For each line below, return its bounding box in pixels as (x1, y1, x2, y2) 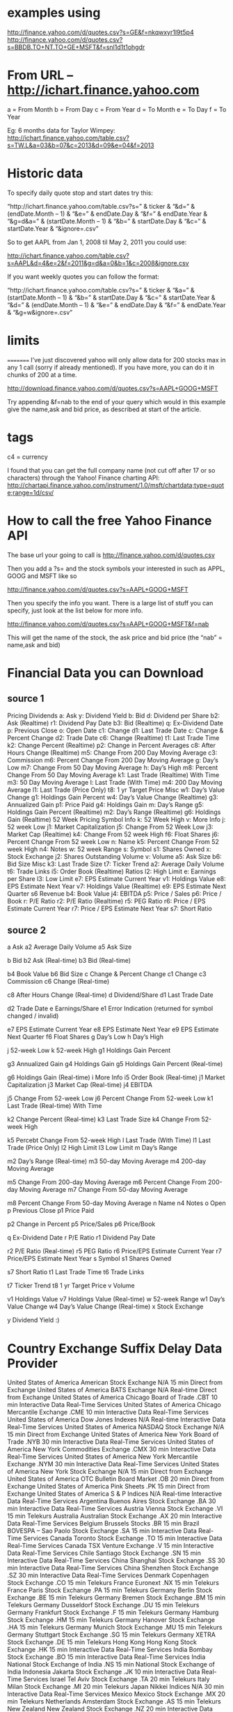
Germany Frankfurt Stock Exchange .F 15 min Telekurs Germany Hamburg (7, 1608, 219, 1617)
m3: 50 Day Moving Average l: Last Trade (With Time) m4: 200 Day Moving (7, 778, 223, 786)
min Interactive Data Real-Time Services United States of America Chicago (7, 1401, 221, 1409)
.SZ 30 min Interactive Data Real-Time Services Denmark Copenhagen (7, 1571, 209, 1579)
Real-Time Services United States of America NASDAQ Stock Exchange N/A (7, 1423, 225, 1431)
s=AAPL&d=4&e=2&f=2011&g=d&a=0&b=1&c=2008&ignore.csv (7, 258, 189, 267)
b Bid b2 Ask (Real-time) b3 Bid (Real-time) (7, 957, 131, 965)
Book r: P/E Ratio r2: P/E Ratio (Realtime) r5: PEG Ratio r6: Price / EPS (7, 896, 206, 905)
